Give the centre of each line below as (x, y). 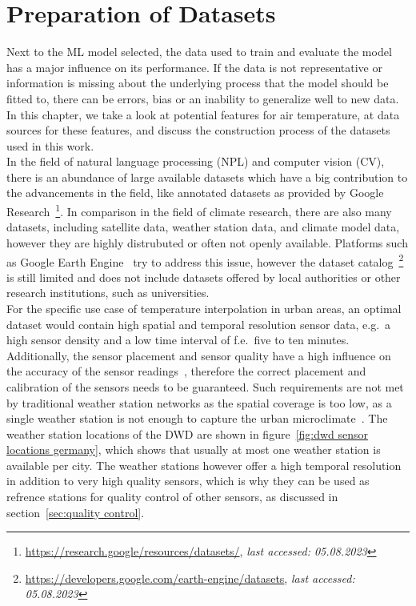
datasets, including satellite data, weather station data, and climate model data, (203, 227)
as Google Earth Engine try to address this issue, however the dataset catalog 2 (205, 260)
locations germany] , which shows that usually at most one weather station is (194, 449)
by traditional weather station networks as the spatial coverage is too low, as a (199, 402)
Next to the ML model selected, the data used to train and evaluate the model (199, 52)
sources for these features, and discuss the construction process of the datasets (198, 130)
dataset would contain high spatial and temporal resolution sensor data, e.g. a (199, 324)
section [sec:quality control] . (76, 512)
